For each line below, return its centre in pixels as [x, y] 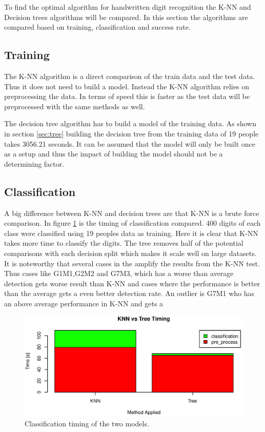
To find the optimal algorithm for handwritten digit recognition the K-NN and [128, 7]
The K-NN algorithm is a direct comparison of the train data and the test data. [130, 76]
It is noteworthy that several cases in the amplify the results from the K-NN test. [132, 263]
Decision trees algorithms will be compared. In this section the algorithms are [126, 17]
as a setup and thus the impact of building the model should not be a [114, 154]
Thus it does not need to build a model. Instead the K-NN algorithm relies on [127, 86]
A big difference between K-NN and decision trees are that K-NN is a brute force [132, 213]
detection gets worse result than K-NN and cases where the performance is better [132, 283]
